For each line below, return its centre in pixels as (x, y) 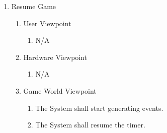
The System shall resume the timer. (90, 125)
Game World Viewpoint (60, 90)
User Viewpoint (47, 23)
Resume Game (34, 6)
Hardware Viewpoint (55, 57)
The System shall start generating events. (99, 108)
